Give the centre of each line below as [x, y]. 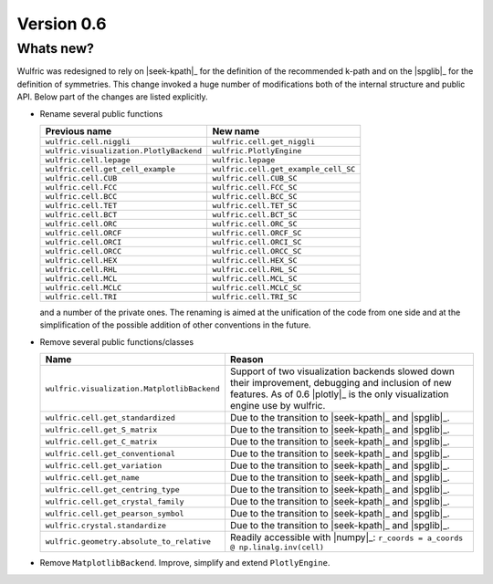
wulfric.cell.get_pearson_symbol [115, 513]
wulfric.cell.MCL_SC [255, 278]
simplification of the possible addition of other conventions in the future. [175, 325]
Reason [246, 360]
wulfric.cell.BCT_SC [255, 214]
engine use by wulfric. [278, 406]
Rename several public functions [101, 113]
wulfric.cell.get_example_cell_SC [284, 169]
